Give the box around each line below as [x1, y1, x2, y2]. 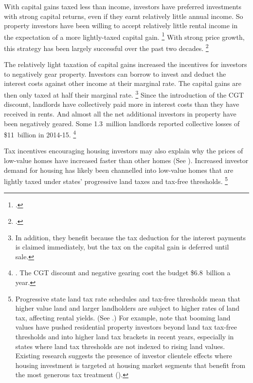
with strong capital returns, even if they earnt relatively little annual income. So [4, 11, 243, 21]
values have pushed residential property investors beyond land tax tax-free [15, 322, 237, 332]
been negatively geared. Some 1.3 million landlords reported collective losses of [4, 118, 240, 128]
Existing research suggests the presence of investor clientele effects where [15, 350, 232, 361]
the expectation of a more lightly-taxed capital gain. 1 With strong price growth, [4, 30, 245, 42]
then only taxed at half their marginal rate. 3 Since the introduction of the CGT [4, 88, 244, 100]
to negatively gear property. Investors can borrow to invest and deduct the [4, 68, 226, 79]
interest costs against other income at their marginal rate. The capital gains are [4, 78, 241, 88]
